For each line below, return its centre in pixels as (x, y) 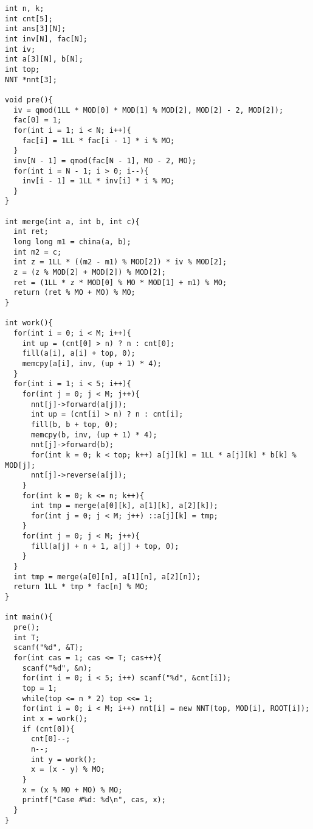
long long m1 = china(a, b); (72, 242)
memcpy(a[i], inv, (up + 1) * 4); (92, 363)
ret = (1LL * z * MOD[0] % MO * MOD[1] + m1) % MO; (120, 282)
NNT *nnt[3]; (31, 79)
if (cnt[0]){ (48, 729)
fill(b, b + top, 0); (74, 424)
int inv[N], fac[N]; (46, 39)
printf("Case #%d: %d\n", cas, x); (94, 800)
